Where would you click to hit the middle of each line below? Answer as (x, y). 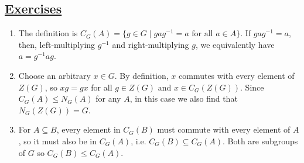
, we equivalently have (235, 44)
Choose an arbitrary (54, 75)
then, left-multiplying (57, 44)
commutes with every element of (237, 75)
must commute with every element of (224, 129)
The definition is (48, 33)
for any (108, 98)
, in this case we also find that (184, 98)
